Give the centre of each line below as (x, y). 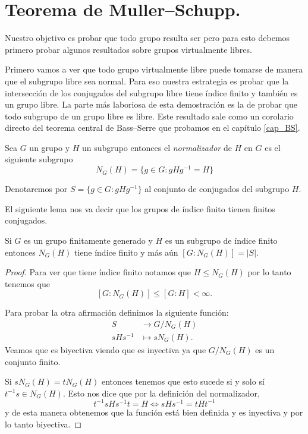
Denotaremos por (36, 189)
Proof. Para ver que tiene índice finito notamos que (98, 272)
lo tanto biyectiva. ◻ (43, 424)
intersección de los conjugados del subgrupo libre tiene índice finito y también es (151, 92)
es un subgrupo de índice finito (221, 240)
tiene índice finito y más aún (126, 252)
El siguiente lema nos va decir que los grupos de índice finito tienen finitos (140, 208)
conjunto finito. (33, 361)
